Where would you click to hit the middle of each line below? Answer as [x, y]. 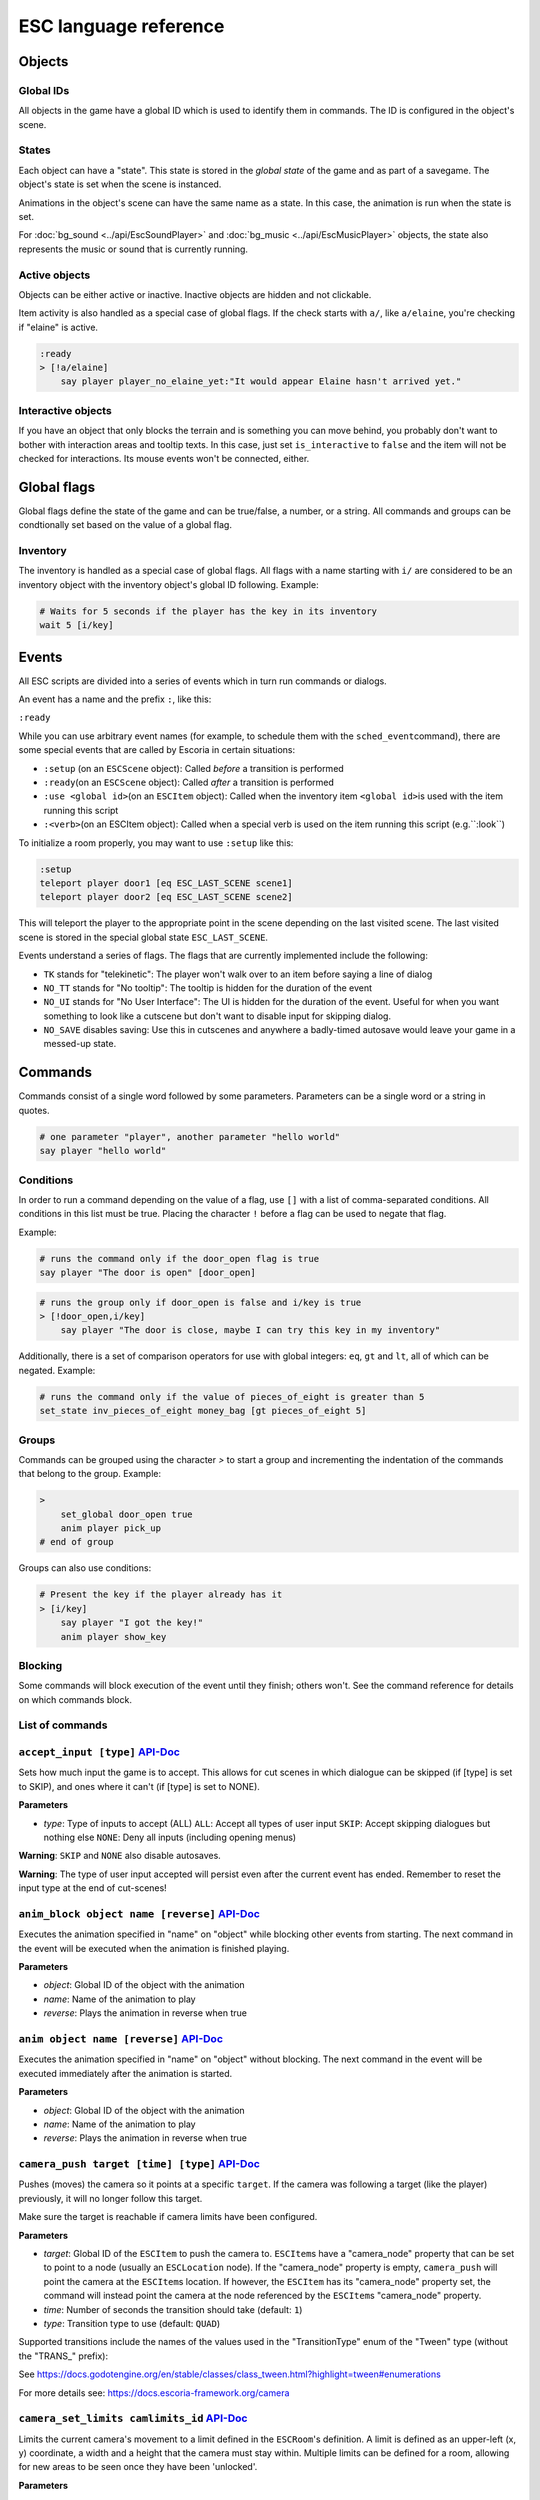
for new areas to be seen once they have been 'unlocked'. [138, 2467]
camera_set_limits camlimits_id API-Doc [133, 2418]
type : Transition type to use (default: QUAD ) [132, 2323]
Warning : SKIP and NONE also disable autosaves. [120, 1856]
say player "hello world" [103, 1151]
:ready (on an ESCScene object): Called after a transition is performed [189, 782]
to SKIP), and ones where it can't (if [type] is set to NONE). [139, 1786]
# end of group [76, 1542]
